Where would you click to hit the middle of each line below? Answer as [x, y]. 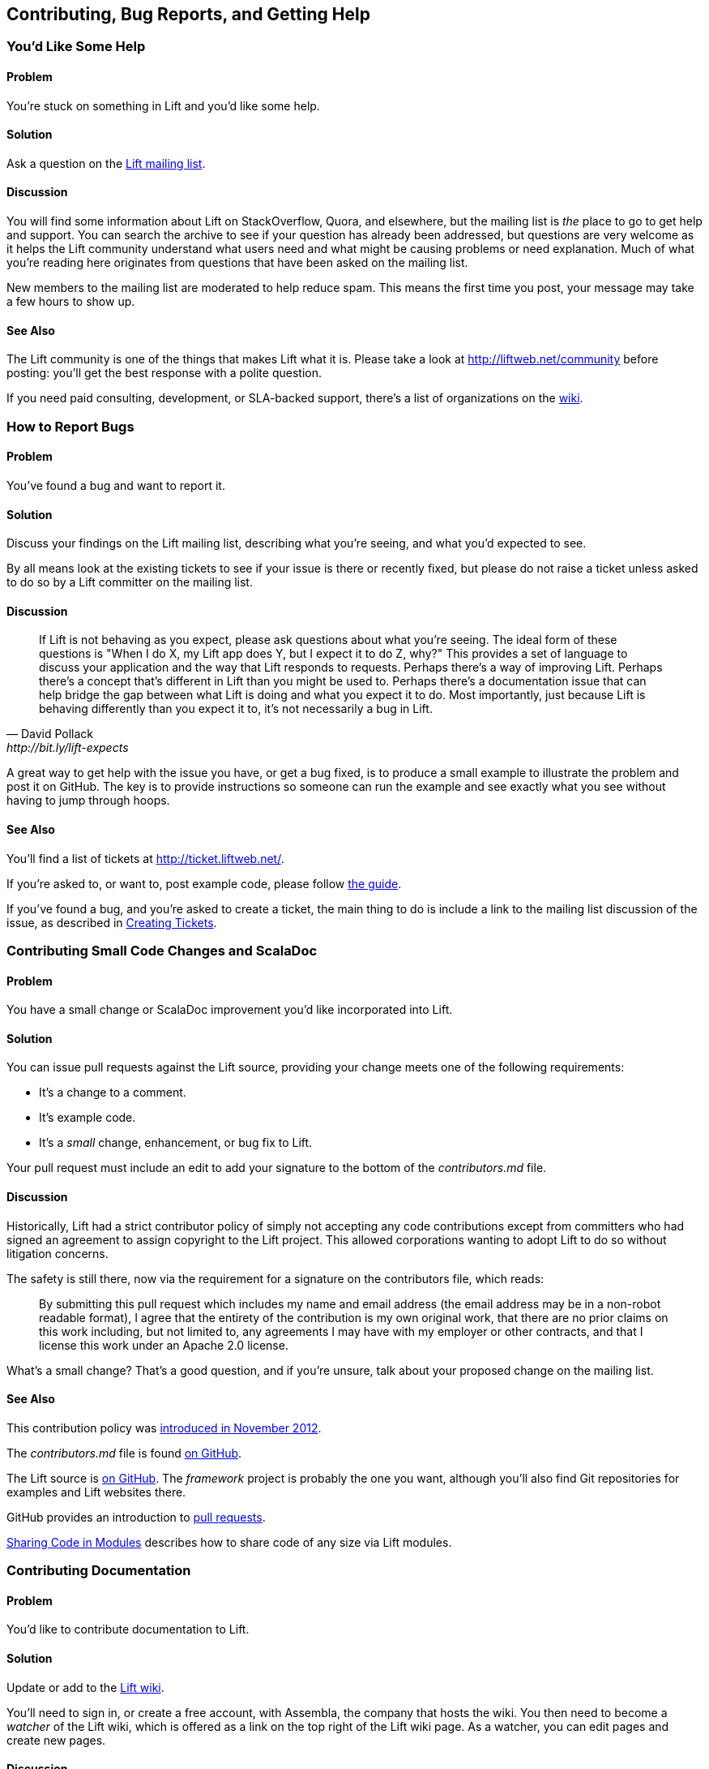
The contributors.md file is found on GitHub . [124, 1453]
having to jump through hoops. [88, 801]
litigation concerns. [58, 1253]
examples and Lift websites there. [96, 1492]
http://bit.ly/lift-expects [68, 748]
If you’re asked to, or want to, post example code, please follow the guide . [204, 883]
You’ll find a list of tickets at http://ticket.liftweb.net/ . [145, 858]
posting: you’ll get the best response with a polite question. [164, 373]
